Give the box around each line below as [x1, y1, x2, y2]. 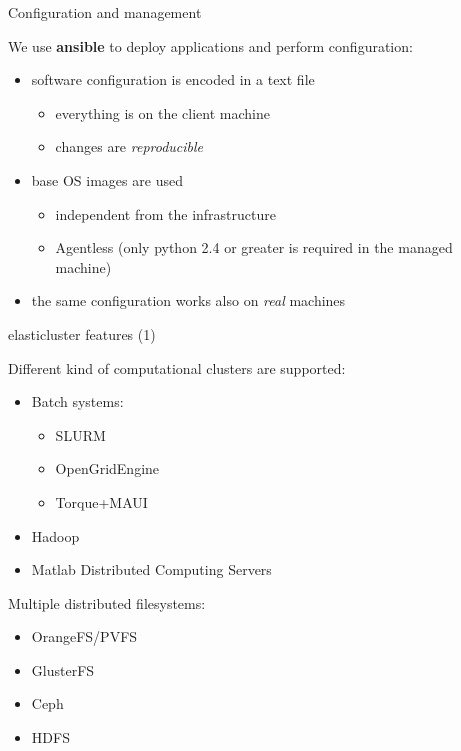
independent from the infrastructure [55, 203, 276, 224]
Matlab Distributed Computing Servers [31, 559, 272, 580]
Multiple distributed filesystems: [8, 592, 206, 613]
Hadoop [31, 525, 80, 546]
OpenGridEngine [55, 458, 160, 479]
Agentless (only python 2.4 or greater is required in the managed [55, 237, 453, 258]
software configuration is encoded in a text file [31, 69, 315, 90]
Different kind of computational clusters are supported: [8, 357, 346, 378]
